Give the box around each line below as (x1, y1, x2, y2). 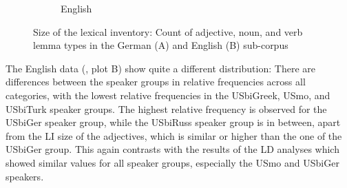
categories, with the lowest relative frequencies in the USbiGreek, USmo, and (6, 87, 330, 102)
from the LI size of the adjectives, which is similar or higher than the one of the (6, 128, 342, 143)
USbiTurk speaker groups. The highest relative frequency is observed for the (6, 101, 327, 116)
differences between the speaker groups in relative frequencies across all (6, 74, 306, 89)
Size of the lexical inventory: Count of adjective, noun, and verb (33, 24, 303, 39)
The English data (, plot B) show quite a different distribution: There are (6, 61, 315, 75)
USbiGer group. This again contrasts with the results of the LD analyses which (6, 142, 339, 156)
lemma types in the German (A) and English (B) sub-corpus (33, 38, 288, 52)
